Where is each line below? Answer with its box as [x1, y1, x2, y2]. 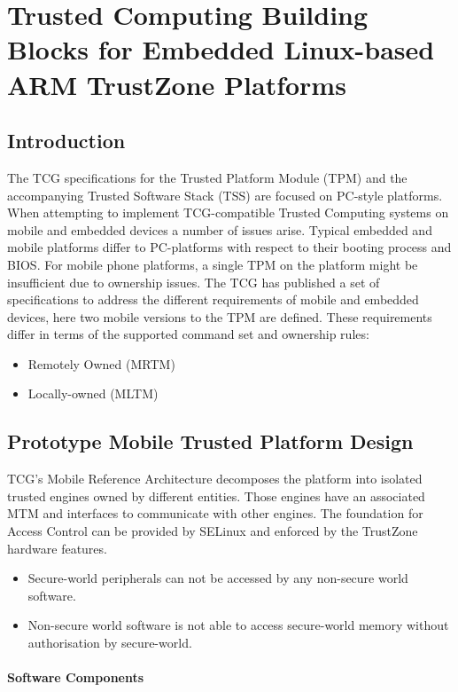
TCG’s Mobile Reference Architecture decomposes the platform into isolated [7, 469, 423, 488]
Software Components [7, 668, 144, 687]
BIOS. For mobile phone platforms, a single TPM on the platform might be [7, 255, 418, 273]
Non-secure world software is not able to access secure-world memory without [27, 616, 449, 634]
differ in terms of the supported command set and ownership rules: [7, 325, 369, 343]
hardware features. [7, 539, 107, 557]
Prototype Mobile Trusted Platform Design [7, 428, 414, 455]
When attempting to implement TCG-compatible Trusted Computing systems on [7, 203, 449, 222]
